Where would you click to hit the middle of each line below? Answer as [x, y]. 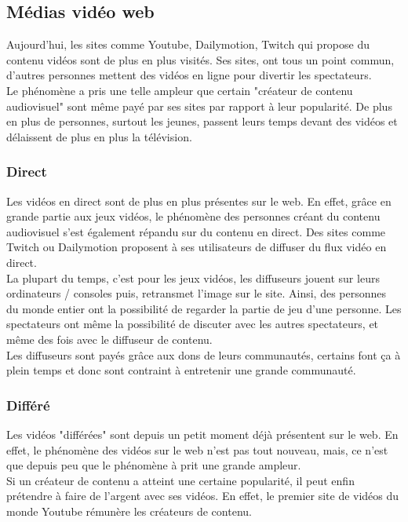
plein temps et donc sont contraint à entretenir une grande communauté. [181, 370]
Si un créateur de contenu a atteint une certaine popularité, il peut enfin [180, 480]
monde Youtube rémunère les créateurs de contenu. [129, 511]
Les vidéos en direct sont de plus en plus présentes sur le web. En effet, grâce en [199, 201]
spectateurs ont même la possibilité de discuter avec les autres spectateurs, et [193, 324]
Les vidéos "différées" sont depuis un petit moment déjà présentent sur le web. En [202, 434]
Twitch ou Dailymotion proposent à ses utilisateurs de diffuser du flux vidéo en [197, 247]
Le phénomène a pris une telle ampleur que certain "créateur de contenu [180, 90]
